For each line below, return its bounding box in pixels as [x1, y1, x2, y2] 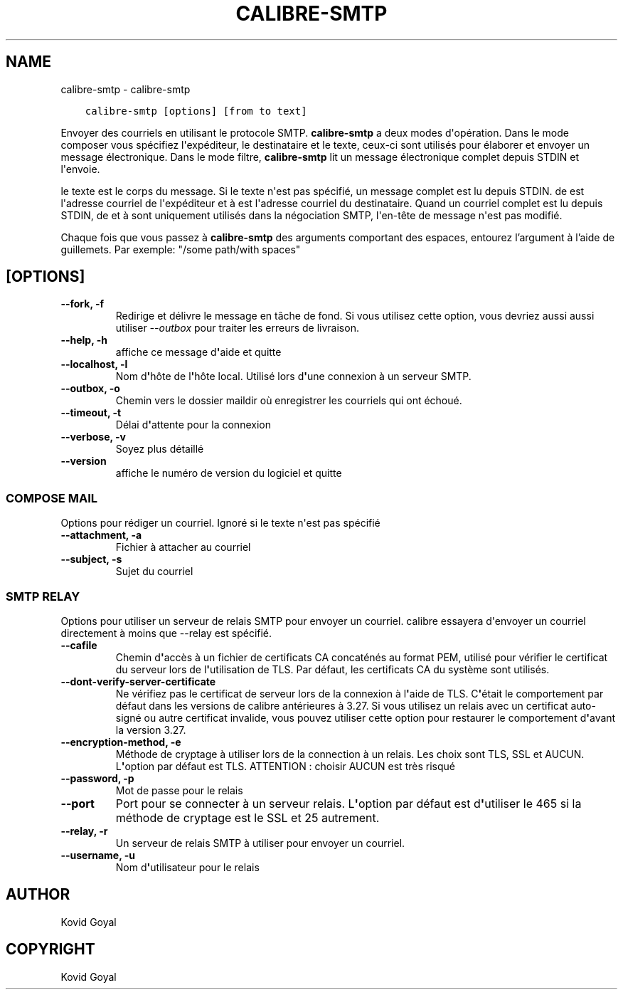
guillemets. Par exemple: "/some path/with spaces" [60, 243, 301, 256]
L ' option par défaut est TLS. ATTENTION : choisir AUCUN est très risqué [115, 759, 455, 772]
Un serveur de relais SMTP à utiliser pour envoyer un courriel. [115, 836, 405, 849]
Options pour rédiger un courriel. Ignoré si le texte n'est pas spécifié [60, 517, 380, 530]
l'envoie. [60, 162, 100, 175]
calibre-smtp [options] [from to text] [85, 105, 307, 117]
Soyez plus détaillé [115, 443, 204, 456]
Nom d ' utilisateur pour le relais [115, 860, 260, 873]
